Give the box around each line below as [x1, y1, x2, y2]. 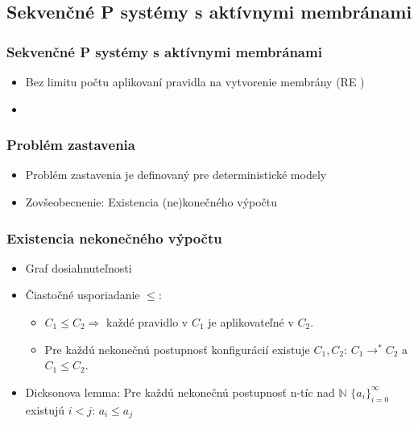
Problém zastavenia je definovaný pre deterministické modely [25, 166, 327, 183]
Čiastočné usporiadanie [25, 286, 140, 303]
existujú [25, 401, 65, 418]
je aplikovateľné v [208, 314, 294, 330]
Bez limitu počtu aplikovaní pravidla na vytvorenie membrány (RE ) [25, 73, 365, 90]
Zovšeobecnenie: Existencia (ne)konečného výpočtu [25, 194, 278, 210]
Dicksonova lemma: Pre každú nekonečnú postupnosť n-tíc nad [25, 383, 335, 400]
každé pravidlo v [106, 314, 188, 330]
